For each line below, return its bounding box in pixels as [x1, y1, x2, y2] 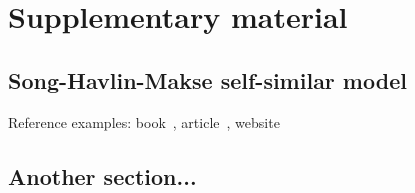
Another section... [8, 160, 197, 191]
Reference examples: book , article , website [8, 111, 280, 132]
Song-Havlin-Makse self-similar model [8, 64, 407, 95]
